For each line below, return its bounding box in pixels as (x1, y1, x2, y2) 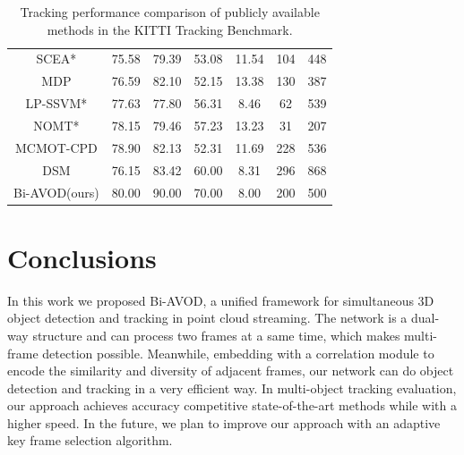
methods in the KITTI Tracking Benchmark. (47, 20, 293, 38)
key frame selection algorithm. (7, 431, 173, 450)
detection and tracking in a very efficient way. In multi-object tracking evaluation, (7, 378, 457, 397)
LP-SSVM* (25, 94, 88, 113)
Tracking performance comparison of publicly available (20, 3, 320, 21)
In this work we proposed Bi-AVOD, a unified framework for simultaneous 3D (7, 291, 434, 309)
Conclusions (7, 239, 157, 275)
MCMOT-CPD (15, 138, 98, 156)
